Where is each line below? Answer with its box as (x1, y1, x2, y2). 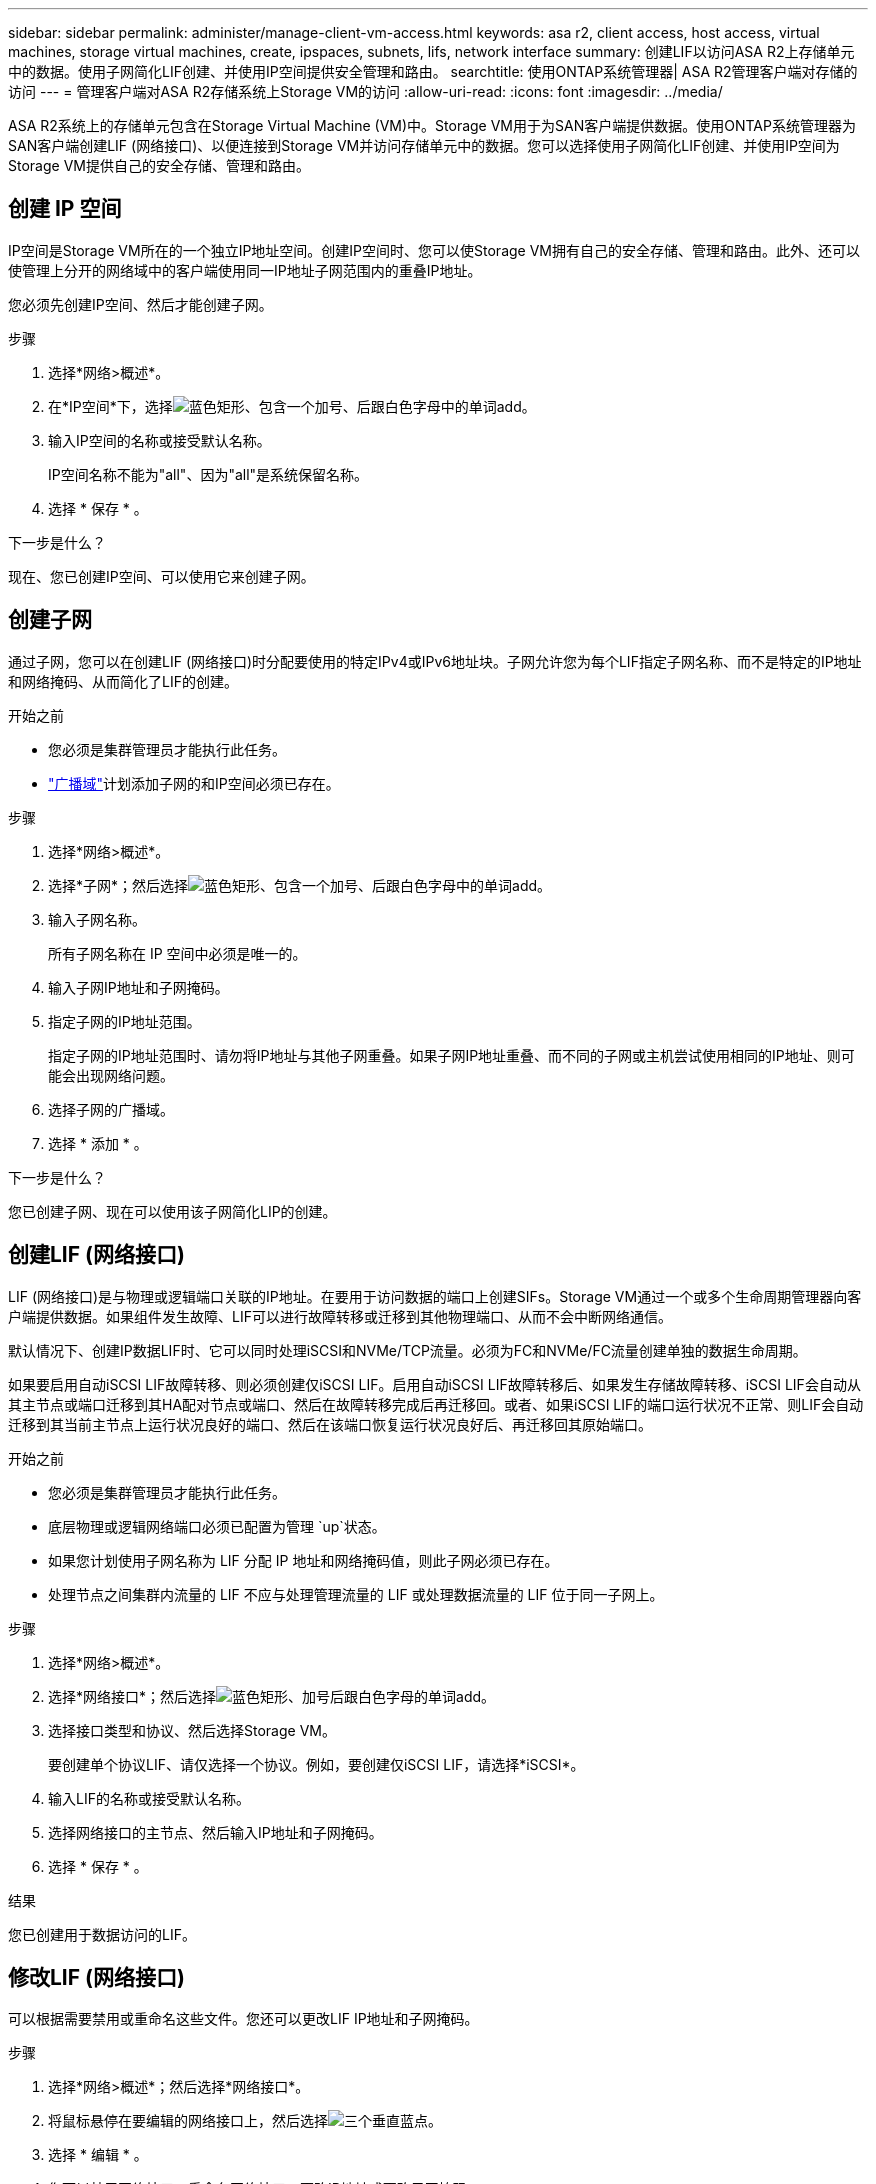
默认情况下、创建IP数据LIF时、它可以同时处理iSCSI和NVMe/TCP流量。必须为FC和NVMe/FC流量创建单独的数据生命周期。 (8, 1341, 807, 1359)
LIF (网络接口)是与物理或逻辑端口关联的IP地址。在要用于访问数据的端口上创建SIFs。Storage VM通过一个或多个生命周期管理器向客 (8, 1287, 862, 1305)
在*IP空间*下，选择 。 (48, 397, 536, 415)
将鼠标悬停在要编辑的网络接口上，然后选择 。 (48, 2112, 442, 2130)
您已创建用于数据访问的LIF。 (8, 1925, 196, 1943)
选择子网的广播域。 (48, 1100, 174, 1118)
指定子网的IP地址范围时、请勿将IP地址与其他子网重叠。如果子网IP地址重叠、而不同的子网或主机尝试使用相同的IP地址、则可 (48, 1046, 855, 1064)
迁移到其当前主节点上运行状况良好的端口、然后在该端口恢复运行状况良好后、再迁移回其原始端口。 (8, 1415, 652, 1433)
